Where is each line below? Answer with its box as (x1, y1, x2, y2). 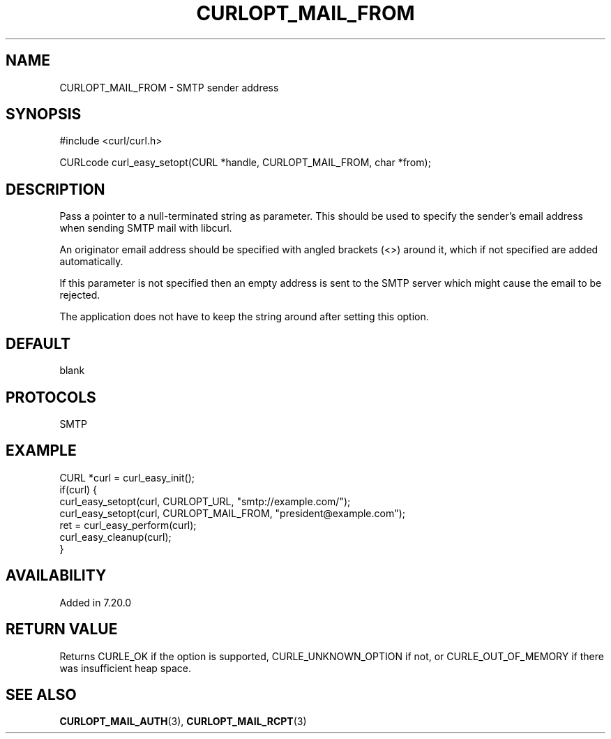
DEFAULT (6, 334, 70, 352)
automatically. (59, 255, 123, 268)
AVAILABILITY (6, 567, 107, 585)
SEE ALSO (6, 685, 77, 703)
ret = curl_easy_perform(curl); (59, 518, 197, 531)
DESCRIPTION (6, 180, 105, 198)
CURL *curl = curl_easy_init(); (59, 471, 195, 484)
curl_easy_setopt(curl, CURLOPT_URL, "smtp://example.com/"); (59, 495, 351, 507)
